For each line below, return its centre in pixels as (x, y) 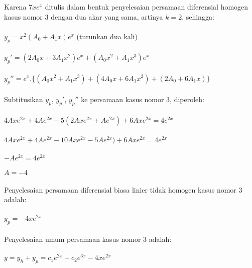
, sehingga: (198, 16)
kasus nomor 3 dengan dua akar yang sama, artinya (84, 16)
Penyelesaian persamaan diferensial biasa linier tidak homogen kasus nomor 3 (123, 189)
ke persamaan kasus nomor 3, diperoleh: (143, 99)
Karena (15, 7)
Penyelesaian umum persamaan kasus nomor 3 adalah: (88, 239)
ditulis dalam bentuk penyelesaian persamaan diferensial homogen (147, 7)
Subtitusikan (24, 99)
